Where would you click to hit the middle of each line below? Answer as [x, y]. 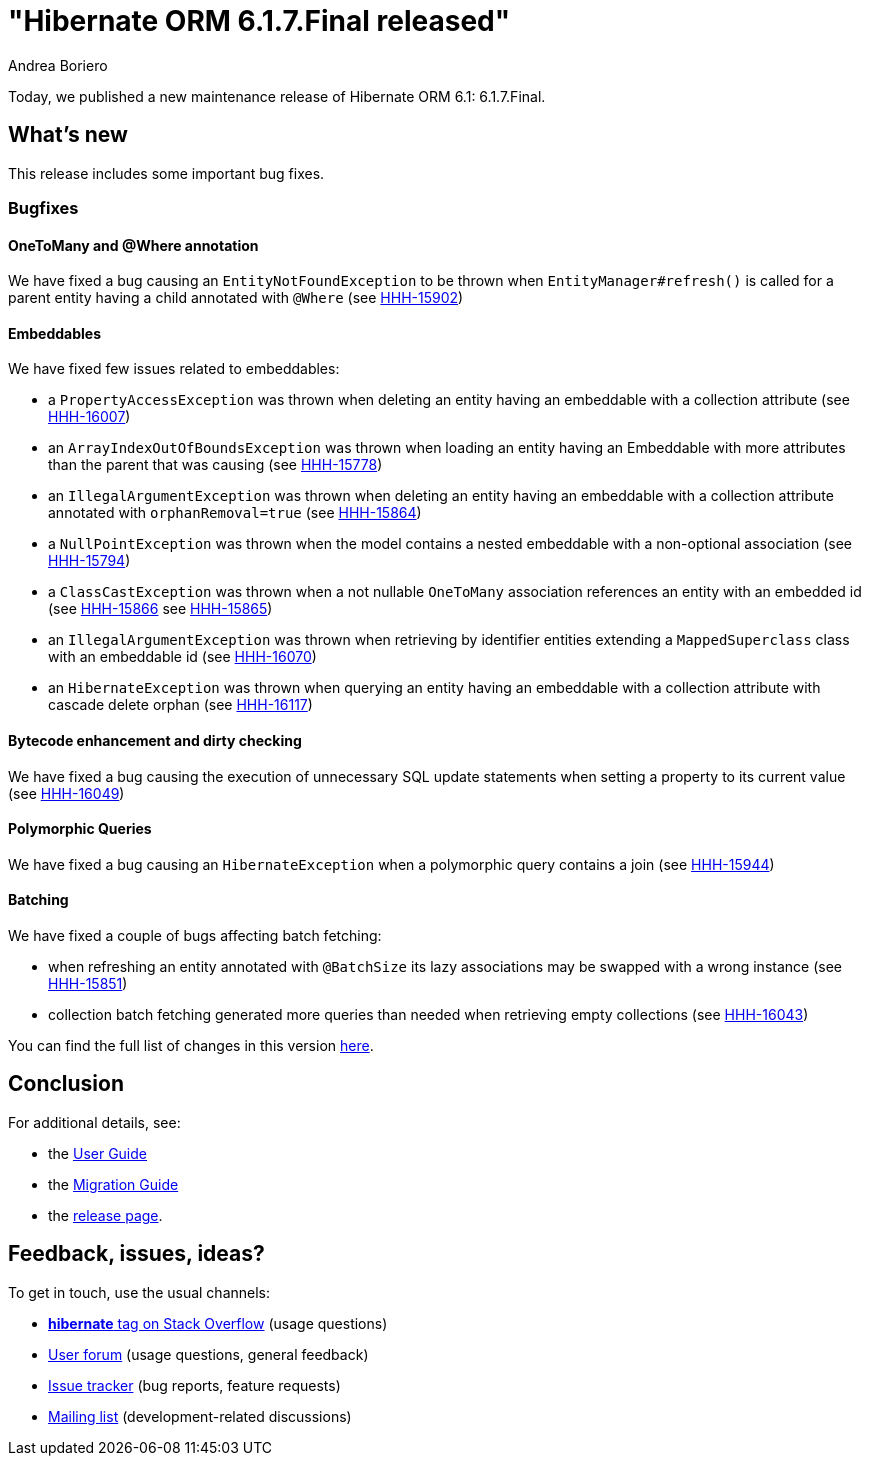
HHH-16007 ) [89, 417]
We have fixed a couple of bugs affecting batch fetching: [195, 936]
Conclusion [66, 1084]
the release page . [105, 1215]
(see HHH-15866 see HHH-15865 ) [160, 609]
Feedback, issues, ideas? [136, 1254]
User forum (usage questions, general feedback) [208, 1354]
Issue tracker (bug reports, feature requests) [194, 1385]
